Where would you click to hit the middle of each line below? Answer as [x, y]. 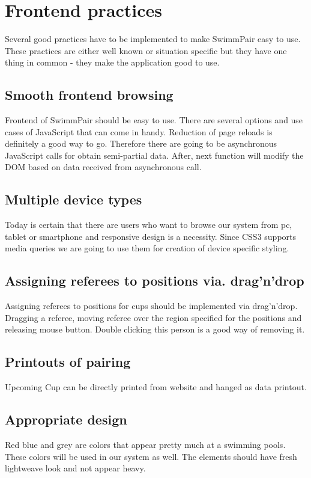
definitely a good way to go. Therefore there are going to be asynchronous [141, 143]
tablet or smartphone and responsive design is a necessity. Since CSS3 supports [151, 236]
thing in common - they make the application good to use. [112, 62]
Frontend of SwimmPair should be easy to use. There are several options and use [154, 120]
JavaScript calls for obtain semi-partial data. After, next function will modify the [154, 155]
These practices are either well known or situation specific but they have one [146, 50]
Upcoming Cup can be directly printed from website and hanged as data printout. [156, 387]
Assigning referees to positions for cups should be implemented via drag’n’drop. [151, 306]
